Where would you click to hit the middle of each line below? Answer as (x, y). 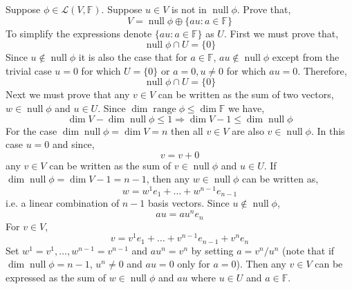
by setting (212, 250)
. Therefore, (322, 70)
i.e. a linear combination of (63, 203)
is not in (189, 9)
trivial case (29, 70)
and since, (73, 144)
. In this (328, 130)
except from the (306, 57)
